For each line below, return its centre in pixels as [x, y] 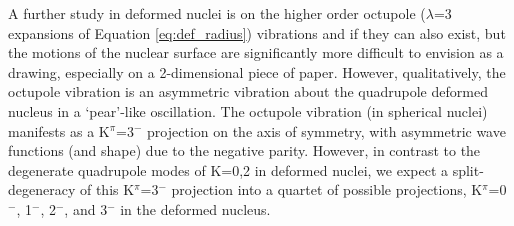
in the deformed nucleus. [195, 208]
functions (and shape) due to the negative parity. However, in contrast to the [244, 150]
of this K [107, 189]
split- [468, 169]
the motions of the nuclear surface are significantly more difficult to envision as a [256, 52]
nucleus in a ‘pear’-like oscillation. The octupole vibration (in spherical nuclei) [248, 110]
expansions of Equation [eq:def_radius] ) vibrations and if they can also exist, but [257, 32]
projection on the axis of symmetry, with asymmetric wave [326, 130]
